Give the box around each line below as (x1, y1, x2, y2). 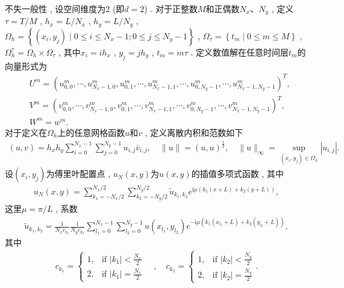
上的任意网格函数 (57, 126, 125, 138)
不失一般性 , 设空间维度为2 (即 (5, 2, 125, 14)
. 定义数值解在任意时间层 (190, 45, 289, 58)
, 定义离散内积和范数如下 (145, 126, 243, 138)
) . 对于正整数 (144, 2, 198, 14)
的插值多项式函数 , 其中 (191, 167, 284, 180)
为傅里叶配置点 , (46, 167, 111, 180)
